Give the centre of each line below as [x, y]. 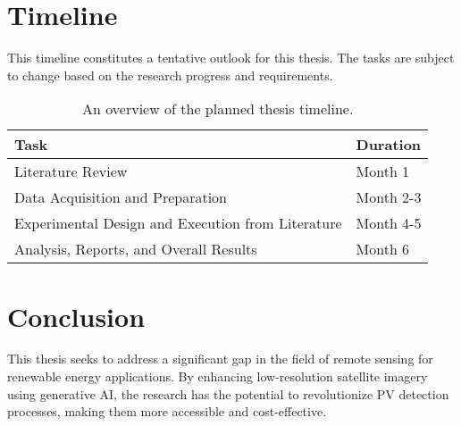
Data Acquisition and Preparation [121, 197]
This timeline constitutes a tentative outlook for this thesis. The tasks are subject [231, 58]
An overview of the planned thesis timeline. [218, 109]
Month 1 [383, 171]
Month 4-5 [389, 223]
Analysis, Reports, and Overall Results [136, 249]
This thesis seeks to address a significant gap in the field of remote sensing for [220, 359]
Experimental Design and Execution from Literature [178, 223]
